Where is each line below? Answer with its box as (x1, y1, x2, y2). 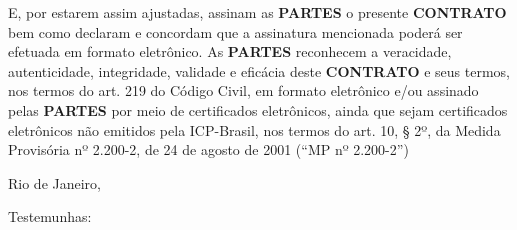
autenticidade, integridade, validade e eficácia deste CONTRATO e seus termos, (8, 60, 511, 81)
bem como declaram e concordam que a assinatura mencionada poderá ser (8, 21, 463, 42)
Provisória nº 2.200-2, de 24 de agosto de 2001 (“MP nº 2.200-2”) (8, 139, 409, 160)
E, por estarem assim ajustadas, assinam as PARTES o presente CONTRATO (8, 2, 507, 22)
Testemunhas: (8, 206, 92, 227)
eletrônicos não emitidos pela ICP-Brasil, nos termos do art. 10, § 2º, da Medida (8, 119, 501, 140)
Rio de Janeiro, (8, 172, 101, 193)
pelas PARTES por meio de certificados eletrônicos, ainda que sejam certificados (8, 99, 508, 120)
